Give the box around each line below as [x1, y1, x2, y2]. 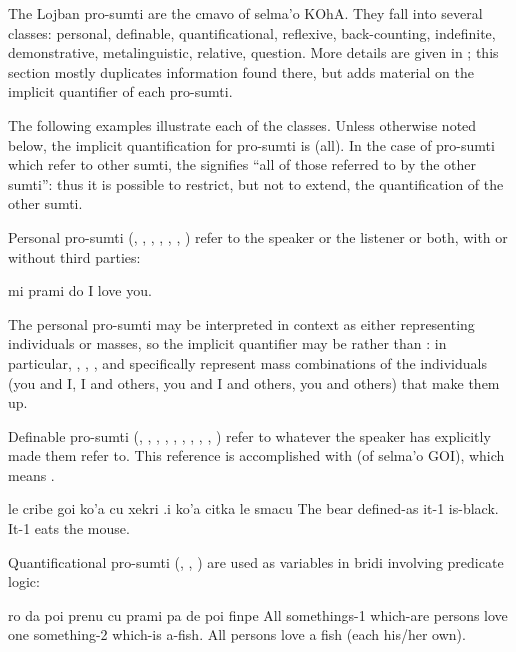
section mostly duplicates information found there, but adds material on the [8, 61, 474, 82]
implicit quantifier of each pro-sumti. [8, 81, 233, 102]
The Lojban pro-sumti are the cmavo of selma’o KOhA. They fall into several [8, 3, 483, 23]
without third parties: [8, 246, 141, 267]
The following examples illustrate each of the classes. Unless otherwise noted [8, 114, 477, 135]
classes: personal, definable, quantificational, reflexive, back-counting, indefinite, [8, 22, 496, 43]
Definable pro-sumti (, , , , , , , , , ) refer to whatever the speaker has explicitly [8, 425, 491, 446]
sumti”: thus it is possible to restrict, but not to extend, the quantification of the [8, 173, 504, 194]
